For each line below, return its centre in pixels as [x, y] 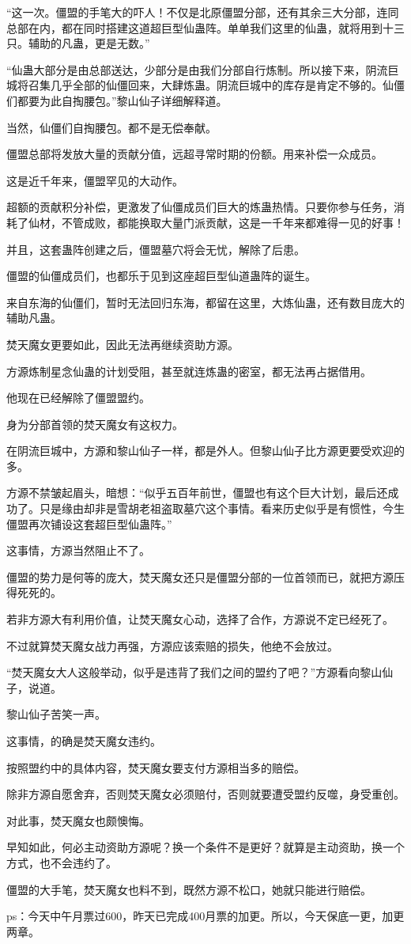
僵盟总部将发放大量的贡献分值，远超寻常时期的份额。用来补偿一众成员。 [194, 154]
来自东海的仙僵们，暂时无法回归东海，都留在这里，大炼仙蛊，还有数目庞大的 [205, 302]
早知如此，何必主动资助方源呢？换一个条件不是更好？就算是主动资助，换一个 [205, 847]
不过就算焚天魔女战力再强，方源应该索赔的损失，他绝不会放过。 [172, 645]
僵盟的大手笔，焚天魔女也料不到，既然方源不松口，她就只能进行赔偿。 [189, 889]
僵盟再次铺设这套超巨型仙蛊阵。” [89, 523]
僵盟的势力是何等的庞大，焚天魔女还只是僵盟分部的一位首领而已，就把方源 [200, 576]
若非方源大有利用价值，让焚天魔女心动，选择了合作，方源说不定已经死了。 [200, 619]
